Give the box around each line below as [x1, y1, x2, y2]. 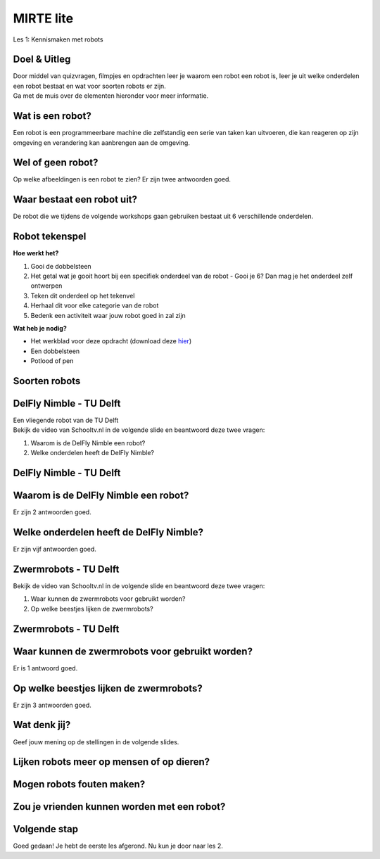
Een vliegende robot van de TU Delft [13, 416, 119, 425]
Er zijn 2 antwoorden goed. [13, 508, 91, 516]
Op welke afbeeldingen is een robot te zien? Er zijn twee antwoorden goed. [13, 175, 232, 184]
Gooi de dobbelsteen [30, 262, 91, 270]
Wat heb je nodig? [13, 324, 67, 332]
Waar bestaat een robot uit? [13, 193, 137, 205]
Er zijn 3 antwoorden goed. [13, 701, 91, 709]
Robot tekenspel [13, 231, 87, 243]
